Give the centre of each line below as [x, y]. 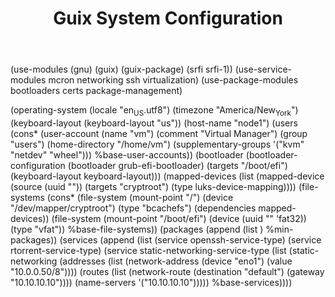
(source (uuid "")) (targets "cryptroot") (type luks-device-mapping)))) [153, 186]
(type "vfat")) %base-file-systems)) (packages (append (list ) [137, 229]
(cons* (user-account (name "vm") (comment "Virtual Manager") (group [159, 133]
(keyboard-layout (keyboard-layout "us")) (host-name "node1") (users [154, 123]
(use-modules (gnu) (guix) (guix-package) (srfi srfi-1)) [121, 69]
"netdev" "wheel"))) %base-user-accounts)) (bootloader [127, 154]
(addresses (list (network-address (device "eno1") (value [176, 261]
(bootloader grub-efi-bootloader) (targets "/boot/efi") [177, 165]
